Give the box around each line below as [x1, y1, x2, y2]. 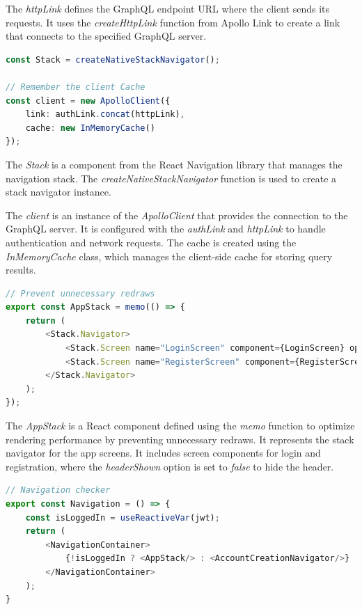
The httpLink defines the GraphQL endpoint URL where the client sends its [6, 1, 330, 15]
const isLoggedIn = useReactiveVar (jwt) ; [25, 512, 220, 523]
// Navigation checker [6, 485, 111, 496]
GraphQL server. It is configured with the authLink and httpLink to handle [6, 221, 326, 236]
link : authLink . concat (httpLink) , [25, 109, 185, 120]
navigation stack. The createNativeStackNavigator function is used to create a [6, 171, 337, 185]
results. [6, 262, 36, 277]
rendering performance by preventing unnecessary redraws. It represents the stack [6, 432, 354, 446]
